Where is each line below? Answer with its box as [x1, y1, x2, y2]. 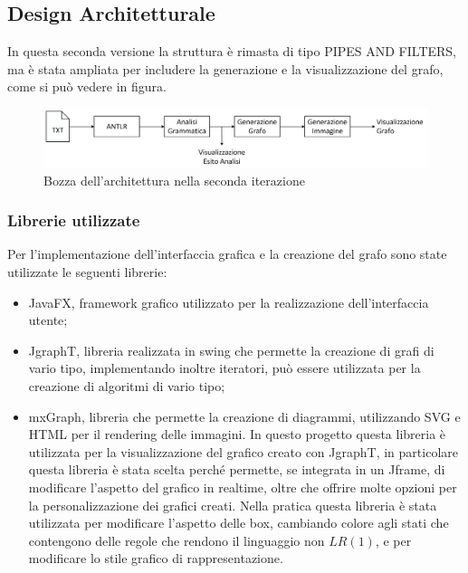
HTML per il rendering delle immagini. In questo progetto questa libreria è [28, 425, 446, 444]
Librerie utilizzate [7, 209, 140, 232]
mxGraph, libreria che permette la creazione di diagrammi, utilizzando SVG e [28, 406, 461, 425]
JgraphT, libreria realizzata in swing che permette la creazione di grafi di [28, 340, 435, 359]
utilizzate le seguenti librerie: [7, 262, 167, 281]
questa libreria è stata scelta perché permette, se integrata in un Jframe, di [28, 460, 445, 479]
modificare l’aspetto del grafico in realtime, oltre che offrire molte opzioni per [28, 477, 457, 496]
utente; [28, 310, 68, 329]
